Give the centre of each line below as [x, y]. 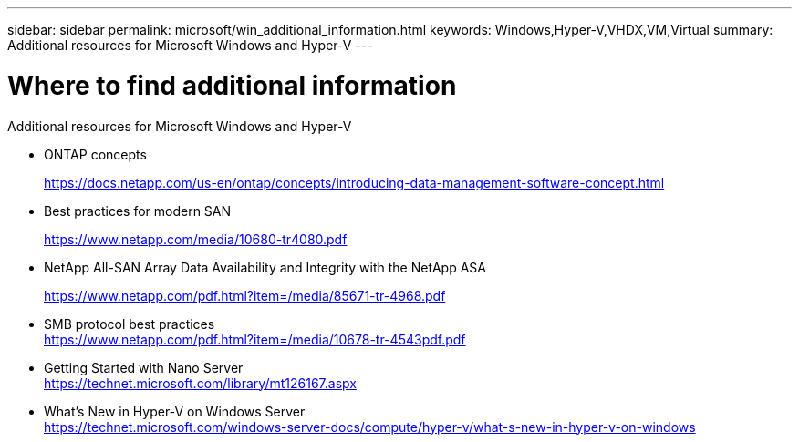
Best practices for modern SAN [138, 211]
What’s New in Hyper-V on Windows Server [175, 411]
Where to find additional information [232, 85]
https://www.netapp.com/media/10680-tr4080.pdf [196, 239]
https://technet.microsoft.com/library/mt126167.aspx [200, 383]
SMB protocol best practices [130, 324]
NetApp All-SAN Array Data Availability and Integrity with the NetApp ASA [265, 267]
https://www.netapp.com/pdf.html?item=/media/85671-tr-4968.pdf [245, 295]
